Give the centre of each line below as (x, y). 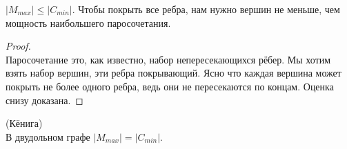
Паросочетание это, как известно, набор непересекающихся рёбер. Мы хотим (168, 59)
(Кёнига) (24, 123)
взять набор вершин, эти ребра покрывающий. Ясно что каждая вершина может (173, 73)
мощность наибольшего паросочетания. (88, 22)
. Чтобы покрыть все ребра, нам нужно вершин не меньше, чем (206, 9)
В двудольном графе (48, 136)
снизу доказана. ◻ (44, 100)
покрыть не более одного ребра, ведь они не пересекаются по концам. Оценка (170, 86)
